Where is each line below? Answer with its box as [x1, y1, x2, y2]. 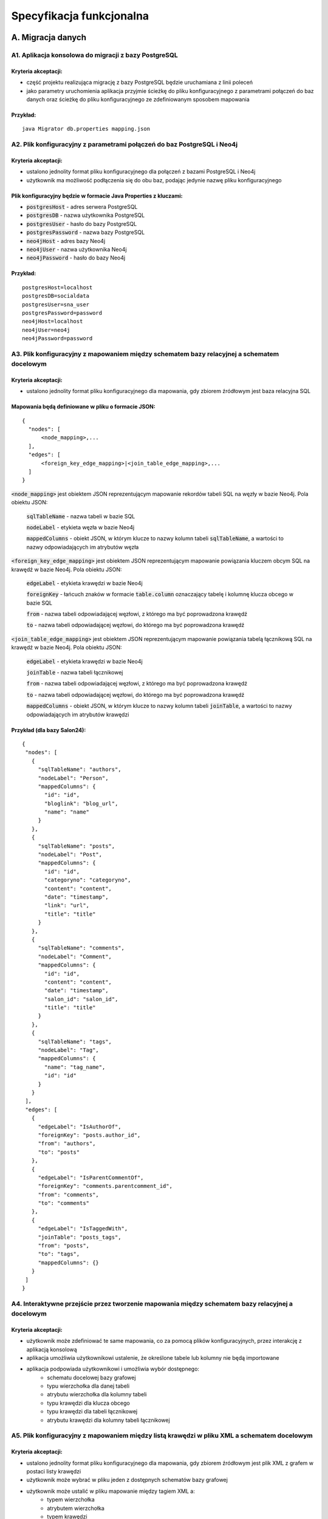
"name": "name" [44, 809, 90, 815]
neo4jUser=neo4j [22, 326, 70, 334]
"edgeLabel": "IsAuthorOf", [38, 1123, 121, 1130]
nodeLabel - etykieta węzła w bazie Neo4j [26, 523, 135, 531]
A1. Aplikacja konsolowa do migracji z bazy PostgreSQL [11, 50, 179, 59]
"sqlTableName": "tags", [38, 1038, 112, 1045]
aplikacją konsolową [26, 1346, 77, 1353]
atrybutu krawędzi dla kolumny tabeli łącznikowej [47, 1416, 170, 1424]
